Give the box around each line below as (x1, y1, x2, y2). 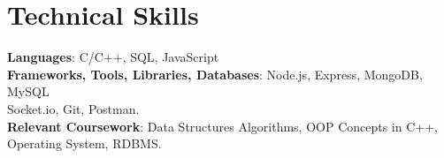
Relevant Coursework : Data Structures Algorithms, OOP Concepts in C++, (7, 117, 438, 135)
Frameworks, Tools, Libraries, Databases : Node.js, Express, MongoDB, (7, 64, 423, 83)
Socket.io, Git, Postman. (7, 99, 140, 117)
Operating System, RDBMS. (7, 134, 162, 153)
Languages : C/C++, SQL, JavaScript (7, 48, 219, 66)
